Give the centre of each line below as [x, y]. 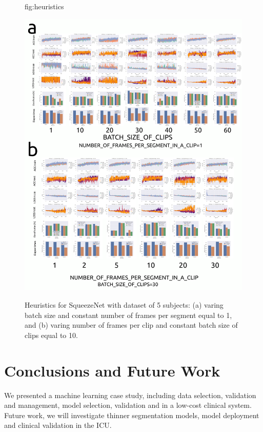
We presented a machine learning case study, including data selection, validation [130, 395]
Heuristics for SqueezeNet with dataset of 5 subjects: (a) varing [124, 305]
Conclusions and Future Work [112, 370]
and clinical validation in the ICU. [58, 425]
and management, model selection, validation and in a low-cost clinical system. [128, 405]
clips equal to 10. [51, 335]
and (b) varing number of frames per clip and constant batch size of [131, 325]
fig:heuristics [44, 6]
